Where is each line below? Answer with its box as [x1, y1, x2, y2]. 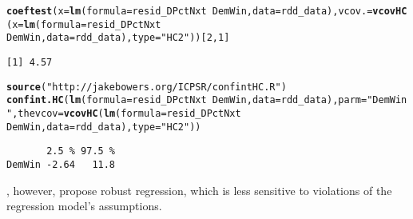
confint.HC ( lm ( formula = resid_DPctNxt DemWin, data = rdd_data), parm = [6, 94, 367, 106]
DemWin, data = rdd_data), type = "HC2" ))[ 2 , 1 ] [6, 32, 230, 44]
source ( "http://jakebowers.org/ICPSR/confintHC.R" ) [6, 81, 287, 93]
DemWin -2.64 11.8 [6, 158, 116, 170]
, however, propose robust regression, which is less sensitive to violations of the [6, 181, 392, 198]
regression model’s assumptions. [6, 197, 162, 214]
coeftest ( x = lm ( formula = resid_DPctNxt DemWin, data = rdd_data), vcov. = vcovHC [6, 6, 407, 17]
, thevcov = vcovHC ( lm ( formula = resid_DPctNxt [12, 107, 241, 119]
